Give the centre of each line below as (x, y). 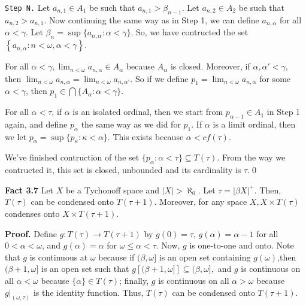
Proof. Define (31, 233)
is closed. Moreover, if (210, 66)
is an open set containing (205, 257)
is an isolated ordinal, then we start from (148, 112)
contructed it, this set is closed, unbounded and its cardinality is (123, 170)
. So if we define (159, 78)
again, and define (36, 124)
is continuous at (59, 257)
